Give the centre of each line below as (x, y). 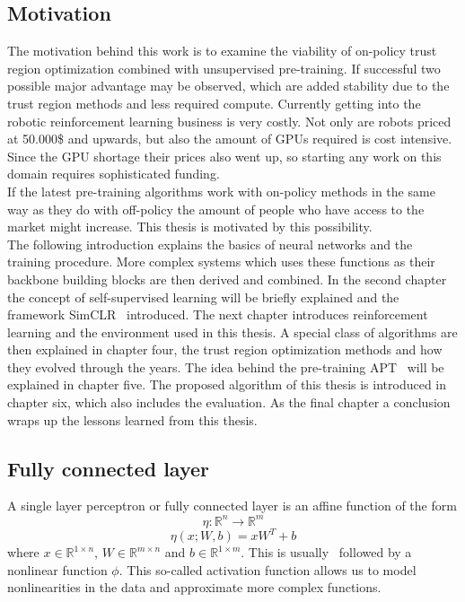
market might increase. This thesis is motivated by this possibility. (190, 227)
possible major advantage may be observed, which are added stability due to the (228, 86)
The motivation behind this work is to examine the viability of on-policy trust (222, 51)
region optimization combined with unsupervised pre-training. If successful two (224, 68)
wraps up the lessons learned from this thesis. (132, 419)
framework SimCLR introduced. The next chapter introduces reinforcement (218, 314)
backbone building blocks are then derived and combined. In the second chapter (227, 279)
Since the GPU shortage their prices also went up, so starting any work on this (224, 156)
